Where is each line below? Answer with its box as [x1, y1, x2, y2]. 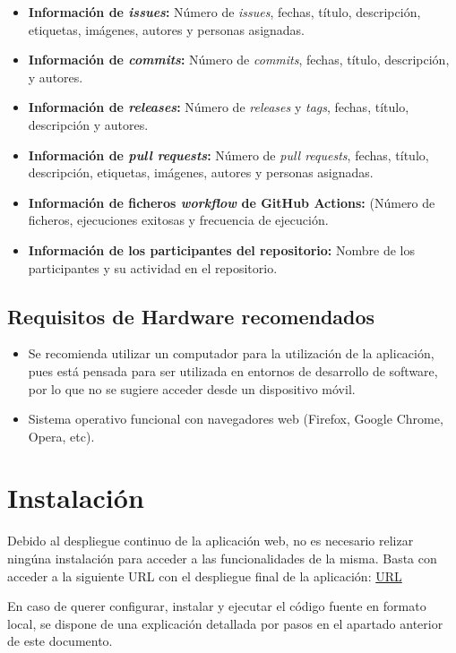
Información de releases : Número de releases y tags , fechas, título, [28, 98, 409, 116]
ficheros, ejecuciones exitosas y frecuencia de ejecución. [28, 211, 329, 229]
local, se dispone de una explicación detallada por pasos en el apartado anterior [7, 614, 443, 632]
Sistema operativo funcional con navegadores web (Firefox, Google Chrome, [28, 409, 443, 428]
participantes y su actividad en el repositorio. [28, 258, 278, 277]
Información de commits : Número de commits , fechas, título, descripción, [28, 50, 450, 69]
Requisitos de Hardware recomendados [7, 302, 375, 330]
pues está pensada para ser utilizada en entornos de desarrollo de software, [28, 361, 438, 380]
